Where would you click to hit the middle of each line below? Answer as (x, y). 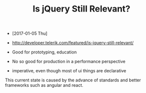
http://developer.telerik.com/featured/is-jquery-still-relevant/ (73, 43)
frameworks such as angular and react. (44, 85)
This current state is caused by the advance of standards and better (73, 80)
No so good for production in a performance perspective (69, 62)
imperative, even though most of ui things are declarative (69, 71)
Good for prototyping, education (44, 52)
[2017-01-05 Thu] (30, 33)
